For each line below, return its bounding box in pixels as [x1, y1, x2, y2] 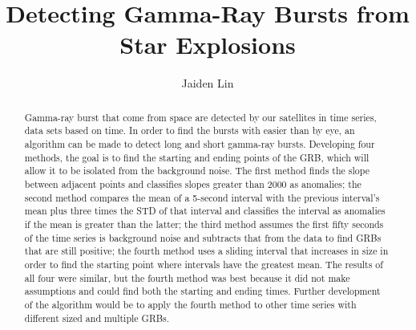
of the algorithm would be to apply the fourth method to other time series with [24, 297, 357, 311]
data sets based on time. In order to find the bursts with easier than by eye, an [24, 124, 355, 137]
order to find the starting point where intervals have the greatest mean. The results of [24, 257, 383, 271]
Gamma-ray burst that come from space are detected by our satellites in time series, [24, 110, 377, 124]
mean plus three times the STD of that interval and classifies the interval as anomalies [24, 204, 386, 218]
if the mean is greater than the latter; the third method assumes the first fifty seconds [24, 217, 384, 230]
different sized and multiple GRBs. [24, 311, 170, 324]
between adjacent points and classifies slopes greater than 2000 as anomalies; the [24, 177, 361, 190]
